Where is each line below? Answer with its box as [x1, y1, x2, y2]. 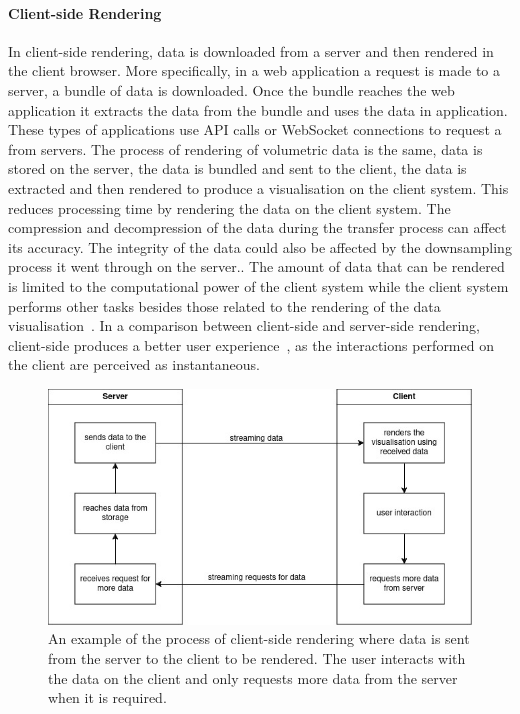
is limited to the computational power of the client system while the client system [8, 275, 509, 296]
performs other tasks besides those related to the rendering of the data [8, 295, 441, 316]
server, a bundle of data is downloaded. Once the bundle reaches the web [8, 79, 455, 100]
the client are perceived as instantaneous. [8, 354, 260, 375]
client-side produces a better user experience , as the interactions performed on [8, 334, 494, 355]
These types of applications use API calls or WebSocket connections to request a [8, 119, 502, 140]
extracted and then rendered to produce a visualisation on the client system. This [8, 177, 509, 198]
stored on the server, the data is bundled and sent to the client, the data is [8, 158, 467, 179]
